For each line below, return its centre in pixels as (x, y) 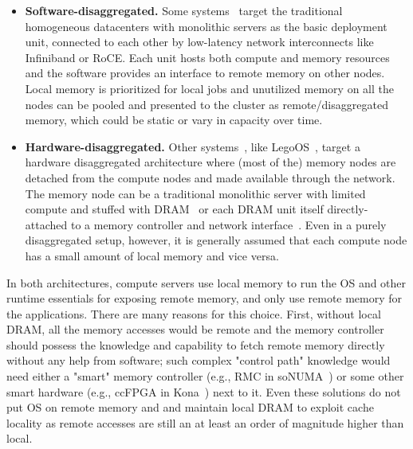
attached (46, 224)
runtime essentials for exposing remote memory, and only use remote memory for (205, 298)
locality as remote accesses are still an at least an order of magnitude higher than (205, 422)
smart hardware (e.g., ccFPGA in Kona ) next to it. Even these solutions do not (204, 391)
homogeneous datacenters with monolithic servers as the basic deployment (206, 26)
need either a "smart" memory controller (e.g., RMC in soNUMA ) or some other (205, 376)
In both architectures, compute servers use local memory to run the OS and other (206, 282)
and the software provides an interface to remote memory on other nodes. (205, 73)
